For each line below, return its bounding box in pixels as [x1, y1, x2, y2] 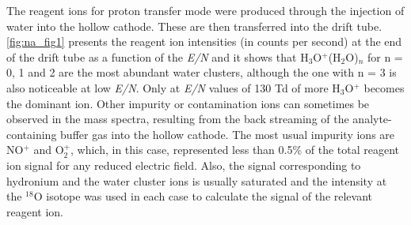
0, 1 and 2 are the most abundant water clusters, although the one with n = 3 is [6, 64, 397, 81]
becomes [363, 79, 405, 96]
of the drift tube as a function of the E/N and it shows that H [6, 48, 309, 65]
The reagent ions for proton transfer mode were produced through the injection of [6, 2, 405, 18]
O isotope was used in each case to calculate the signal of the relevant [33, 188, 373, 204]
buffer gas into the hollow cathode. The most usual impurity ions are [60, 126, 395, 142]
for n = [367, 48, 403, 65]
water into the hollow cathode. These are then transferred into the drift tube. [6, 17, 382, 34]
